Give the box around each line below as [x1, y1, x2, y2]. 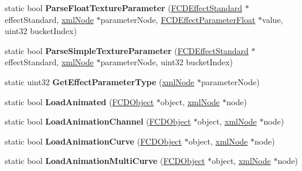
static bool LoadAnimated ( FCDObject [5, 95, 154, 108]
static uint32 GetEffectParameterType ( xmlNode [5, 75, 195, 88]
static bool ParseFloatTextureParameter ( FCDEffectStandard [5, 2, 242, 14]
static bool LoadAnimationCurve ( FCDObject [5, 135, 182, 147]
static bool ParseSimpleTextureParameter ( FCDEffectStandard [5, 44, 249, 56]
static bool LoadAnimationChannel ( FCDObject [5, 115, 191, 128]
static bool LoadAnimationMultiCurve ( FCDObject [5, 155, 205, 167]
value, [262, 13, 283, 25]
